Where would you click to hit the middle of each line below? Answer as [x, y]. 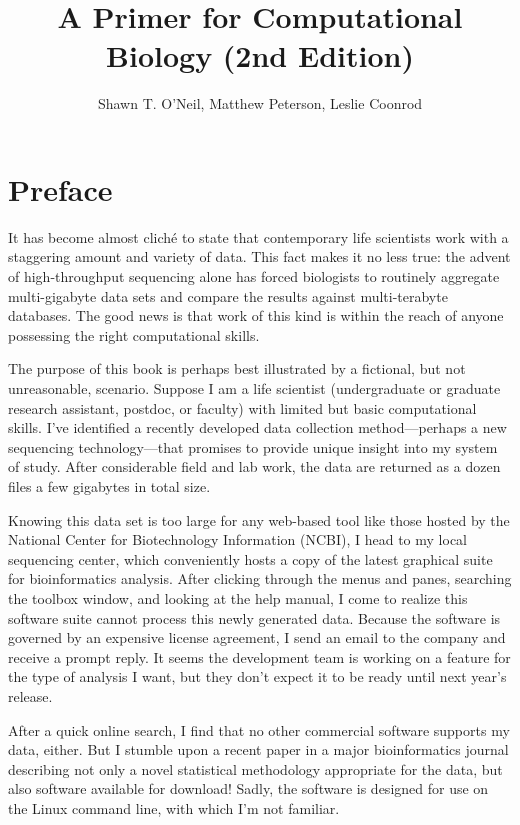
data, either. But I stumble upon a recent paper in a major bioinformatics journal [258, 749]
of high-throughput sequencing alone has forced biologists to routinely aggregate [254, 276]
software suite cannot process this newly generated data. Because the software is [254, 617]
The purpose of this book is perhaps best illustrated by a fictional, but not [237, 368]
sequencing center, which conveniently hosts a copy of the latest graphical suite [250, 558]
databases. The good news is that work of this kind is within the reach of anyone [256, 315]
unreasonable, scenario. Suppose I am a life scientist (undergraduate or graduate [254, 388]
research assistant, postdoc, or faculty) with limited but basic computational [242, 407]
